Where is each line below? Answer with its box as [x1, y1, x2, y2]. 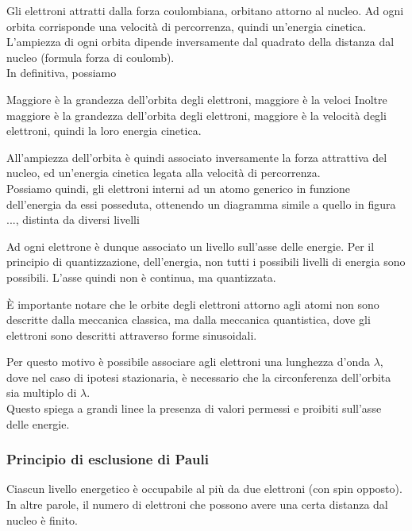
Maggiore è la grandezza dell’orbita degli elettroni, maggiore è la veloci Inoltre [6, 90, 387, 107]
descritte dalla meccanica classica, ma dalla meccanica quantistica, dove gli [6, 311, 371, 328]
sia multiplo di [6, 384, 77, 401]
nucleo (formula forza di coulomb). [6, 48, 175, 65]
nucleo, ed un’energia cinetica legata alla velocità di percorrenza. [6, 164, 321, 181]
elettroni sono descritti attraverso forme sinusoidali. [6, 326, 257, 343]
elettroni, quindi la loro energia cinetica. [6, 122, 202, 139]
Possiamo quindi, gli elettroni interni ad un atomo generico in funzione [6, 179, 350, 196]
